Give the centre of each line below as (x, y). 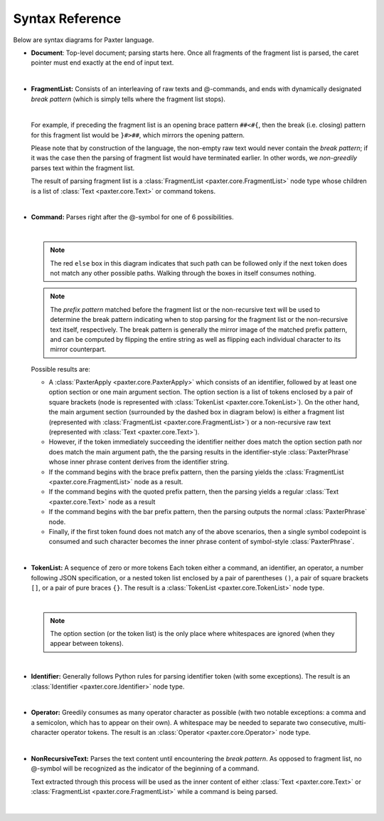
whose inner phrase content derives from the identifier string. (139, 462)
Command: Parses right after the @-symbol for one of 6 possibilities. (132, 217)
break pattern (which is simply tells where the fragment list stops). (128, 99)
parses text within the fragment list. (83, 168)
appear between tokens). (87, 644)
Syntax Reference (67, 19)
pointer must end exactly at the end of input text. (102, 63)
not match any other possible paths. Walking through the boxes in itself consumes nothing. (183, 273)
